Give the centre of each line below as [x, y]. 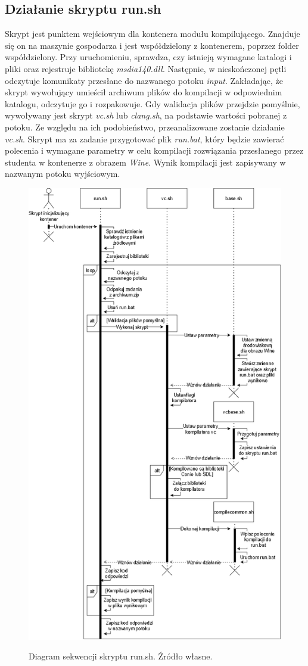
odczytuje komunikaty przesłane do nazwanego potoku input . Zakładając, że [144, 80]
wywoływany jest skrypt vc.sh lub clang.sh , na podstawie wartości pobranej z [146, 115]
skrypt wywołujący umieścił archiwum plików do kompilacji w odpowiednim [144, 92]
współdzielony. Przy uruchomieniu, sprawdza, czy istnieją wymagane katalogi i [148, 57]
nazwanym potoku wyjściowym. [63, 174]
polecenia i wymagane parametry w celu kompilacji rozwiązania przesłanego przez [154, 150]
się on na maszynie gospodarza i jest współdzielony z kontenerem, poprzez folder [152, 45]
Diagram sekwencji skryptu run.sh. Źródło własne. [121, 656]
